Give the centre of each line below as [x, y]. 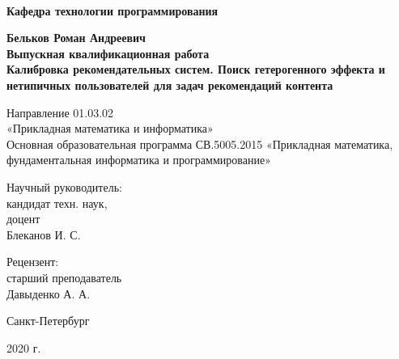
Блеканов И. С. [44, 234]
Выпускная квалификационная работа [108, 53]
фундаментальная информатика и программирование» [139, 160]
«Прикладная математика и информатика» [110, 128]
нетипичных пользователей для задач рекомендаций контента [170, 84]
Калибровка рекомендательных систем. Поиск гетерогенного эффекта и [196, 69]
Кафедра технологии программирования [112, 10]
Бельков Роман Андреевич [76, 38]
